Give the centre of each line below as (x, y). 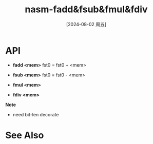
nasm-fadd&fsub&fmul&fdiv (86, 9)
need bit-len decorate (36, 114)
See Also (25, 135)
